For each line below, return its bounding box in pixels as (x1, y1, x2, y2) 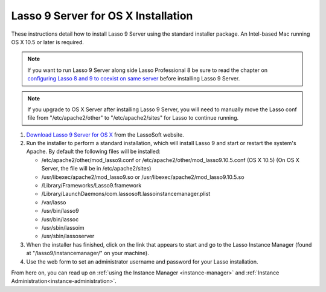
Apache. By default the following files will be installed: (26, 148, 161, 155)
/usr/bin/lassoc (41, 215, 79, 223)
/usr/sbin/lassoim (41, 224, 85, 231)
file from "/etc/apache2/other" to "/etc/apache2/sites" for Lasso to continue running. (27, 114, 239, 122)
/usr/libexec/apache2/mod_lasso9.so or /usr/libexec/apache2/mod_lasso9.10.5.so (41, 173, 245, 181)
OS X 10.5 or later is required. (11, 38, 84, 45)
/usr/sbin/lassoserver (41, 233, 95, 240)
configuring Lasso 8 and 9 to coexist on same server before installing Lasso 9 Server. (27, 75, 240, 82)
